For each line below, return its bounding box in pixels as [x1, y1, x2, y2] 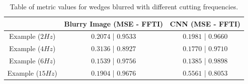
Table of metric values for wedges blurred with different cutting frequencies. [9, 1, 238, 11]
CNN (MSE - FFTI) [170, 18, 241, 28]
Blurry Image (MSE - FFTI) [64, 18, 163, 28]
